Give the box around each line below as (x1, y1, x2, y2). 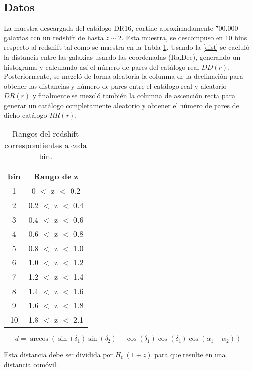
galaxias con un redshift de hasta (4, 32, 104, 42)
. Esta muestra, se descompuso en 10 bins (121, 32, 247, 42)
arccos (30, 335, 48, 343)
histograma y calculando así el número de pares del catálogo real (4, 61, 199, 72)
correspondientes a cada (4, 139, 87, 151)
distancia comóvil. (4, 359, 58, 369)
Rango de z (34, 170, 78, 182)
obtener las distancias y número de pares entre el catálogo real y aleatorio (4, 80, 227, 91)
